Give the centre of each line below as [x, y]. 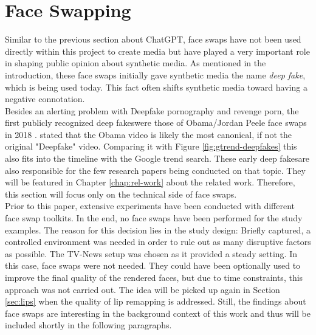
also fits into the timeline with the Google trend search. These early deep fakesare [157, 158]
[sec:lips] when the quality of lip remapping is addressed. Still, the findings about [156, 301]
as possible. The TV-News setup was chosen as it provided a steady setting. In [151, 253]
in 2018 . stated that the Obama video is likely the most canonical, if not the [148, 134]
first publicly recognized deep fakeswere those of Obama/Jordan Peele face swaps [156, 123]
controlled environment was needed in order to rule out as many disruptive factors [158, 242]
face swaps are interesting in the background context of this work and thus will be [158, 313]
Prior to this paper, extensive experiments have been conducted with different [150, 206]
